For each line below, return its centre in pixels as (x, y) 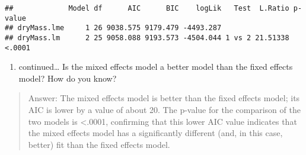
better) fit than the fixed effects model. (99, 144)
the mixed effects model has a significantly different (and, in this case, (155, 133)
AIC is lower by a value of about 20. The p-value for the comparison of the (164, 110)
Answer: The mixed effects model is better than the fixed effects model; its (164, 98)
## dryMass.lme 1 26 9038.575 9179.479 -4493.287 (113, 28)
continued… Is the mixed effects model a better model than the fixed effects (156, 67)
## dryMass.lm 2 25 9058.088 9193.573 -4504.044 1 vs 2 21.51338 (147, 38)
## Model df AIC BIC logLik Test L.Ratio (147, 8)
